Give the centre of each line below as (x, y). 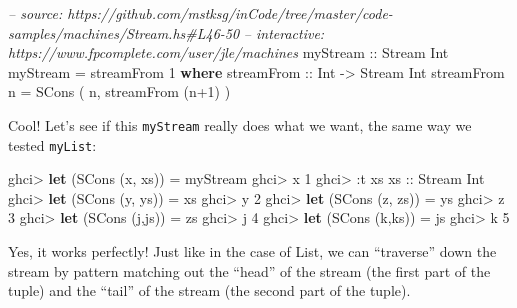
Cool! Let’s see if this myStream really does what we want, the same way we (240, 124)
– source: (35, 13)
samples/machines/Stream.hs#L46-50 (124, 32)
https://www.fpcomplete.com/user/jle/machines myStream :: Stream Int (228, 52)
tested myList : (52, 144)
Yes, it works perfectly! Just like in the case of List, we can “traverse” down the (252, 251)
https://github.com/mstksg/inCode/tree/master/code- (230, 13)
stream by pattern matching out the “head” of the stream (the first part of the (249, 270)
